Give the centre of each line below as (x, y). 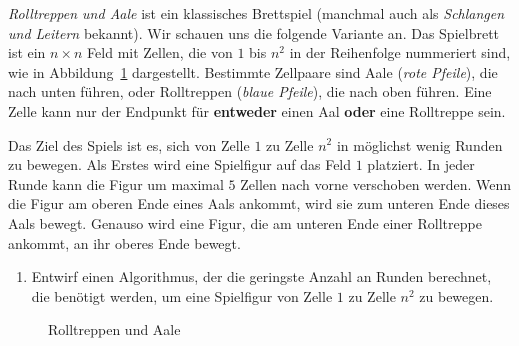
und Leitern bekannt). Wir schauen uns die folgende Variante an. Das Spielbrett (254, 32)
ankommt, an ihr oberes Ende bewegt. (124, 242)
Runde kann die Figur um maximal (116, 183)
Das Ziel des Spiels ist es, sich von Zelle (129, 144)
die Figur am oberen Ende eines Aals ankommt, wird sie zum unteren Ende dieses (259, 203)
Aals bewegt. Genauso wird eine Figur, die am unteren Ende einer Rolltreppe (245, 222)
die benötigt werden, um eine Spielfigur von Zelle (182, 295)
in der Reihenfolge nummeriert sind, (400, 52)
